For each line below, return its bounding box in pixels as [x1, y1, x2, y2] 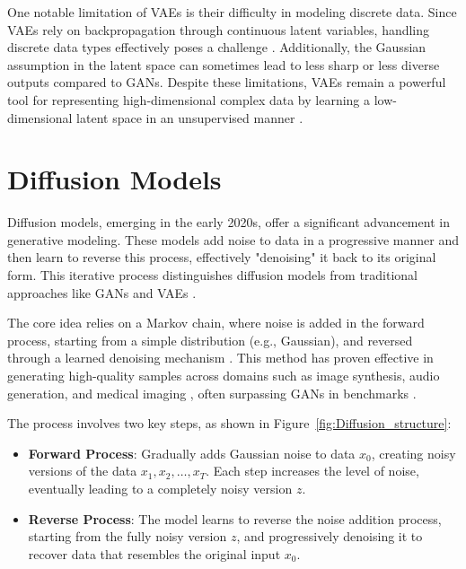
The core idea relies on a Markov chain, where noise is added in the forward [7, 313, 425, 332]
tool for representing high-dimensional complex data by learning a [7, 90, 371, 109]
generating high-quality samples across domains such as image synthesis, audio [7, 366, 440, 385]
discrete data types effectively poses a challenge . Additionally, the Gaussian [7, 38, 426, 57]
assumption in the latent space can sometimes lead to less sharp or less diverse [7, 55, 440, 74]
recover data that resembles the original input [28, 544, 281, 563]
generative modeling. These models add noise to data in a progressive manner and [7, 230, 459, 249]
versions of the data [28, 461, 137, 480]
